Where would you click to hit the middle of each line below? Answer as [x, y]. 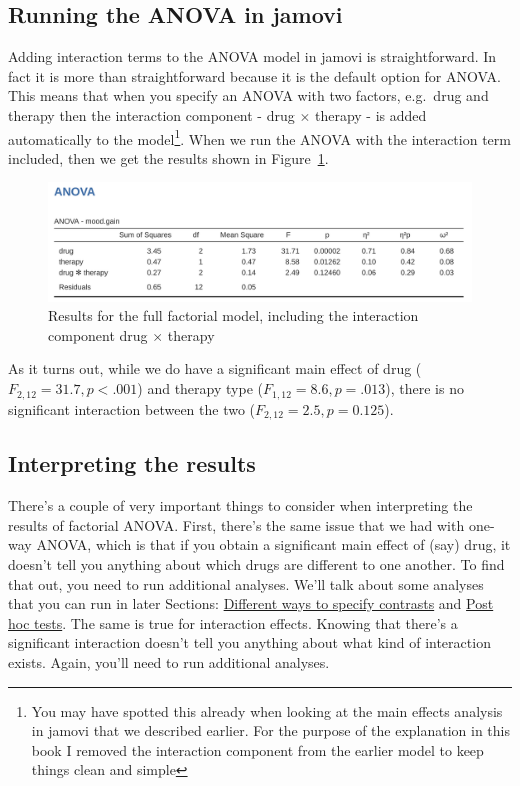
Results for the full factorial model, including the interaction [233, 315]
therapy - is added [370, 114]
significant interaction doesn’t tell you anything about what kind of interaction [249, 642]
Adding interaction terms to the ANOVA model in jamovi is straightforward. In [252, 56]
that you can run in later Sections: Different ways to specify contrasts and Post [251, 603]
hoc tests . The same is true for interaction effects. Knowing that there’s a [233, 622]
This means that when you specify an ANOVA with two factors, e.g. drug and [248, 95]
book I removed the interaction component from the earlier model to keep [257, 749]
